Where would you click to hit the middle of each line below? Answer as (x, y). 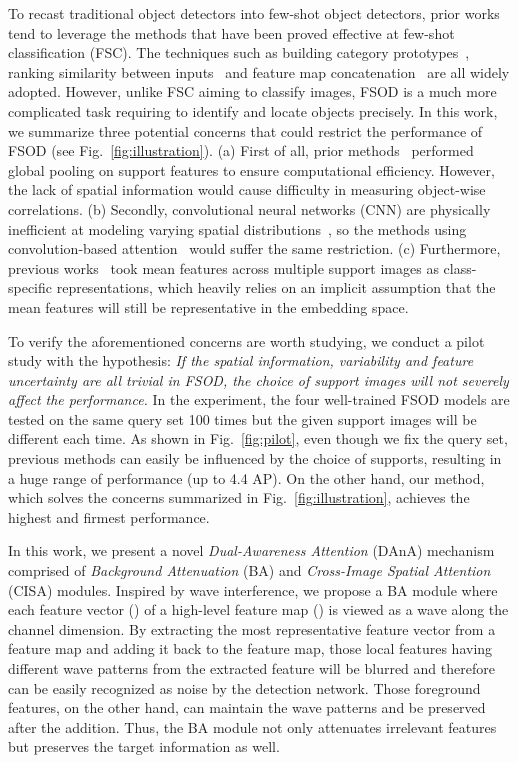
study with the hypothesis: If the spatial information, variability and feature (241, 360)
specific (30, 287)
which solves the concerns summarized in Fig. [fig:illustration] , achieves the (239, 497)
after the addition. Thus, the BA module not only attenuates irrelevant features (252, 726)
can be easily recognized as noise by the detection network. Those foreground (244, 687)
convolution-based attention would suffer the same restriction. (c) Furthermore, (254, 248)
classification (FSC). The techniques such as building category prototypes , (239, 52)
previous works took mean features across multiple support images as (223, 267)
